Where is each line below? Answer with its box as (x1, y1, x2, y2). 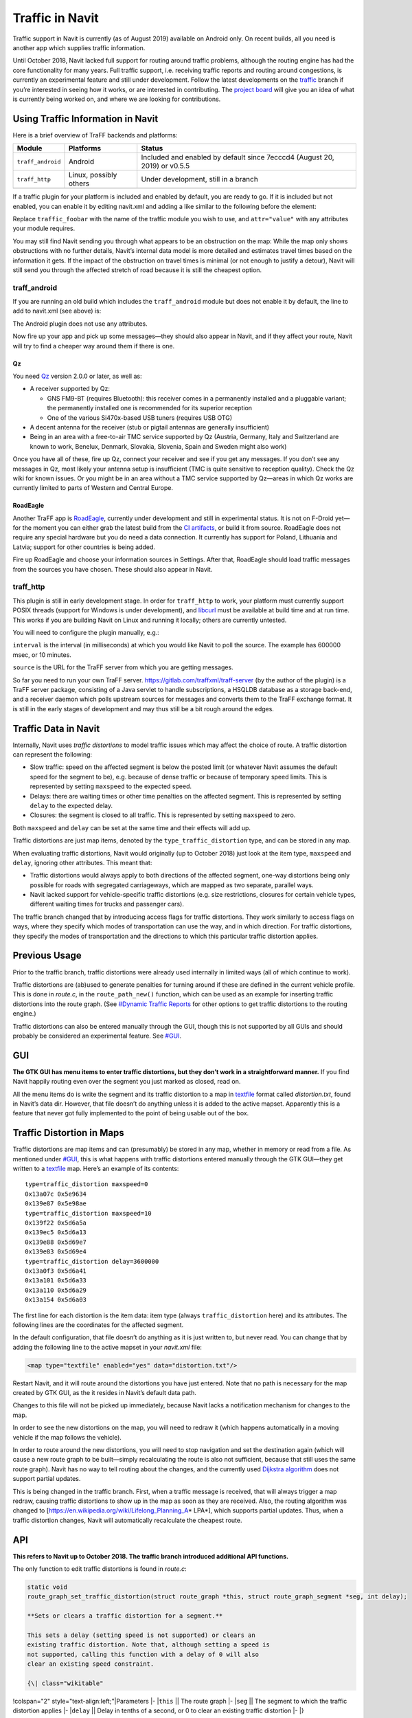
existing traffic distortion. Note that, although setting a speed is (27, 1641, 271, 1649)
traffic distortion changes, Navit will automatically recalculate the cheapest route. (12, 1516, 242, 1524)
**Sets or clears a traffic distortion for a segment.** (27, 1612, 223, 1620)
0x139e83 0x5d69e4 (25, 1248, 87, 1256)
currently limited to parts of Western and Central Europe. (12, 484, 173, 492)
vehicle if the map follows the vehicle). (12, 1433, 122, 1441)
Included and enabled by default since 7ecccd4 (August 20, (141, 153, 334, 162)
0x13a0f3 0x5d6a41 (25, 1267, 87, 1275)
